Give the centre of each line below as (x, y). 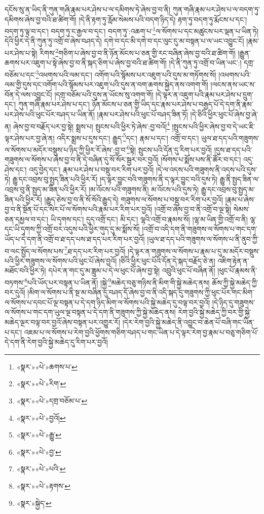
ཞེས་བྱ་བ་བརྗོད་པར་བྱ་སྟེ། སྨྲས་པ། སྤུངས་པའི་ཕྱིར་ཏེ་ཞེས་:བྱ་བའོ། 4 (91, 125)
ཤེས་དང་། (16, 169)
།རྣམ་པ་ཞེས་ (240, 199)
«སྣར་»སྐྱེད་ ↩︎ (34, 503)
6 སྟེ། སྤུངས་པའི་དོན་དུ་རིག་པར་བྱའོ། (169, 149)
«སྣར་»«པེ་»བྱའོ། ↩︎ (41, 417)
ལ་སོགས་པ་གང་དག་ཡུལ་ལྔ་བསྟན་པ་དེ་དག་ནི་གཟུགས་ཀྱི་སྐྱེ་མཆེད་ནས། (90, 312)
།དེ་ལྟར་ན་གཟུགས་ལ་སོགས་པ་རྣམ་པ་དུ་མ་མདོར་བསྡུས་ (194, 251)
